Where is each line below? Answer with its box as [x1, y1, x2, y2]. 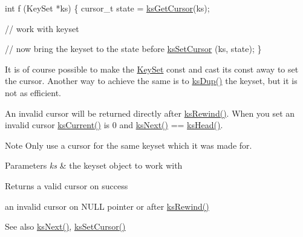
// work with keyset [5, 22, 79, 34]
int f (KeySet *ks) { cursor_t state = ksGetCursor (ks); [5, 2, 210, 14]
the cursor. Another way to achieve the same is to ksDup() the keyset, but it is [5, 74, 298, 87]
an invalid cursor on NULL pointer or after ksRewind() [5, 200, 209, 212]
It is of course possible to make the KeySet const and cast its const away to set [5, 62, 299, 75]
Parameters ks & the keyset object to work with [5, 159, 183, 172]
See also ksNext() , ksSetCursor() [5, 220, 126, 233]
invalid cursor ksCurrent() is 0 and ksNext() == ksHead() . [5, 118, 223, 131]
